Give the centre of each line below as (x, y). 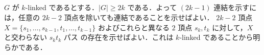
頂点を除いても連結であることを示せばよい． (139, 17)
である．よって (152, 7)
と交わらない (26, 37)
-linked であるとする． (62, 7)
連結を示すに (235, 7)
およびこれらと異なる (134, 27)
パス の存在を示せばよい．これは (118, 37)
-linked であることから (216, 37)
